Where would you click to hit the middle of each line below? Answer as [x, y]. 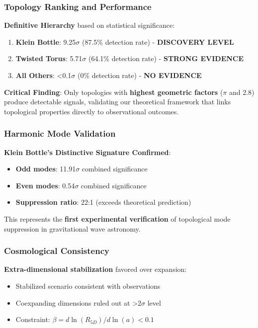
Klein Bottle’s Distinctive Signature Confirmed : [87, 152]
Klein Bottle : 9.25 [46, 41]
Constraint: [33, 319]
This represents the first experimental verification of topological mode [117, 218]
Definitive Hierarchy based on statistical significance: [89, 25]
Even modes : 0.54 [45, 185]
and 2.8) [242, 92]
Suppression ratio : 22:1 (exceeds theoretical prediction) [103, 202]
